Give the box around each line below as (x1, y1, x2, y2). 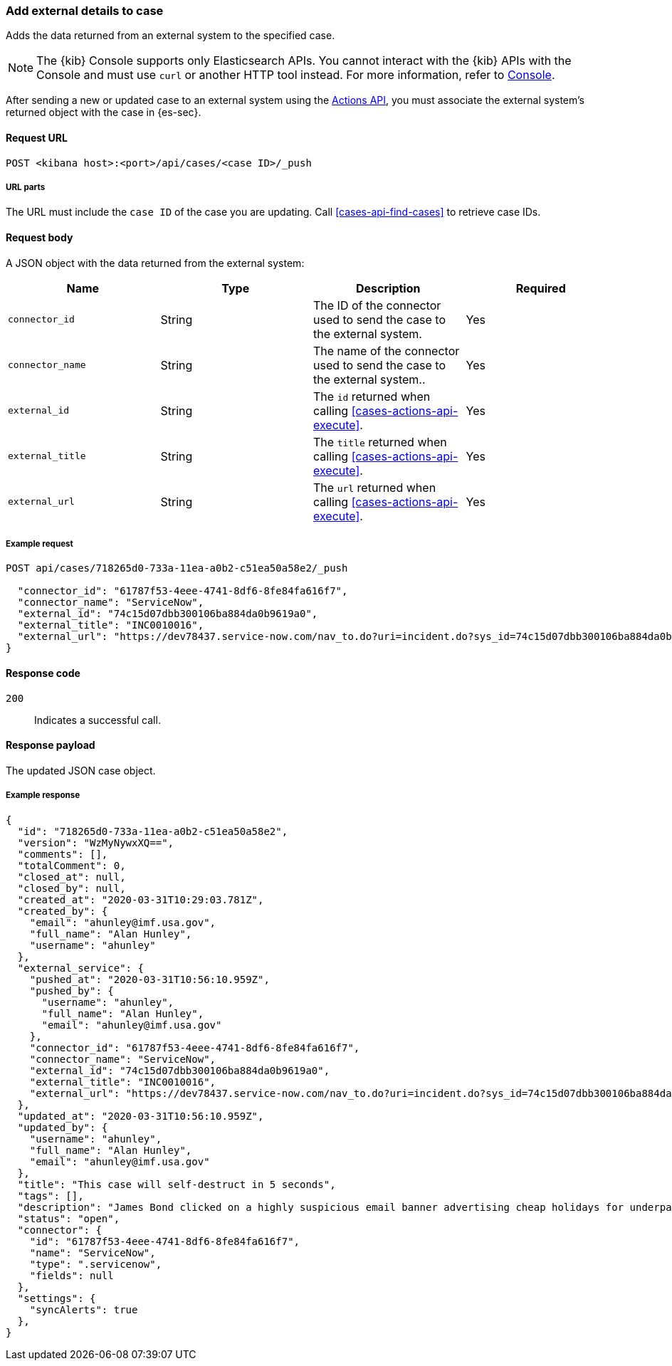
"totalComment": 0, (17, 859, 126, 871)
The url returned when (313, 480, 436, 495)
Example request (6, 538, 73, 549)
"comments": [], (17, 848, 108, 860)
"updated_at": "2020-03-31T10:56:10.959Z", (17, 1110, 264, 1122)
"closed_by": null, (17, 882, 126, 894)
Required (515, 280, 566, 295)
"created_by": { (17, 905, 108, 917)
